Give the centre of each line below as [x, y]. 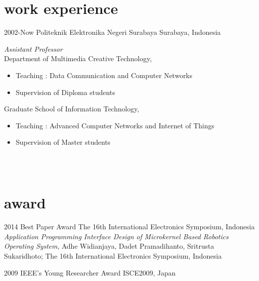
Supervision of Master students [63, 142]
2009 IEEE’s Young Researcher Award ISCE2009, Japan [90, 272]
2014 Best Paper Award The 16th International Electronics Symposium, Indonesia [129, 227]
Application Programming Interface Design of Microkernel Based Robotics [116, 236]
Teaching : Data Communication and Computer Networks [104, 75]
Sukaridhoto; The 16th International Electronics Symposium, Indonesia [113, 255]
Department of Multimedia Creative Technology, [78, 58]
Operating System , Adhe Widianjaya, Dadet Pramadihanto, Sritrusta [109, 246]
